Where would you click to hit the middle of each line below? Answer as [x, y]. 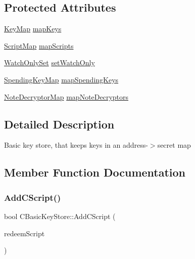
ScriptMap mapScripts [39, 45]
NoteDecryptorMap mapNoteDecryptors [66, 96]
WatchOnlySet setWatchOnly [50, 62]
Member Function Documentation [95, 172]
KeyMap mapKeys [33, 29]
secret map [174, 145]
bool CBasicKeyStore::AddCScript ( [60, 216]
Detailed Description [59, 124]
